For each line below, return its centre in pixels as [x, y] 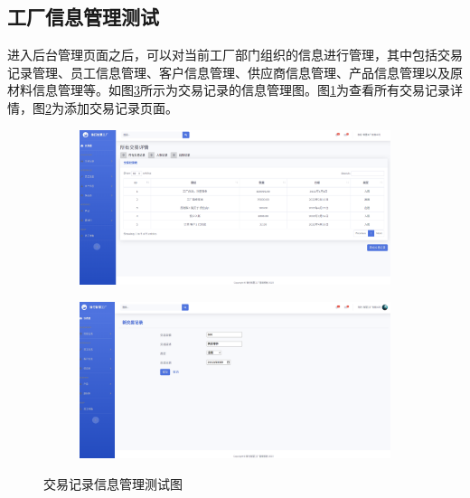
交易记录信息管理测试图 [113, 483]
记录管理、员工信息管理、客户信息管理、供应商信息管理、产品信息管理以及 [229, 72]
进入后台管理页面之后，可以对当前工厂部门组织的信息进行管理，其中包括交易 [235, 55]
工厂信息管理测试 [83, 17]
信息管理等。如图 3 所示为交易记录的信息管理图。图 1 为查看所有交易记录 [241, 90]
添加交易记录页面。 [121, 107]
